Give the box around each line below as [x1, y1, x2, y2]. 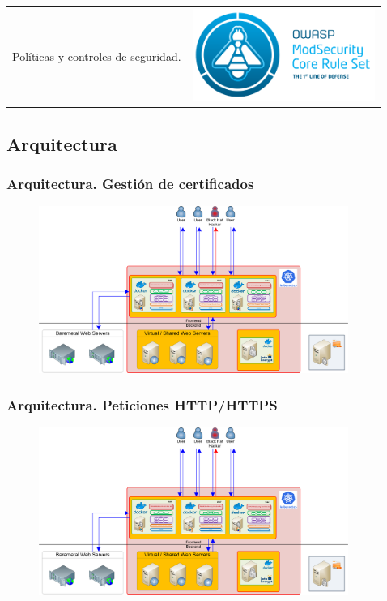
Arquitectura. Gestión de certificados [6, 173, 254, 193]
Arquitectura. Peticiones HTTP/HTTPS [6, 394, 278, 414]
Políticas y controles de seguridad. [12, 47, 181, 64]
